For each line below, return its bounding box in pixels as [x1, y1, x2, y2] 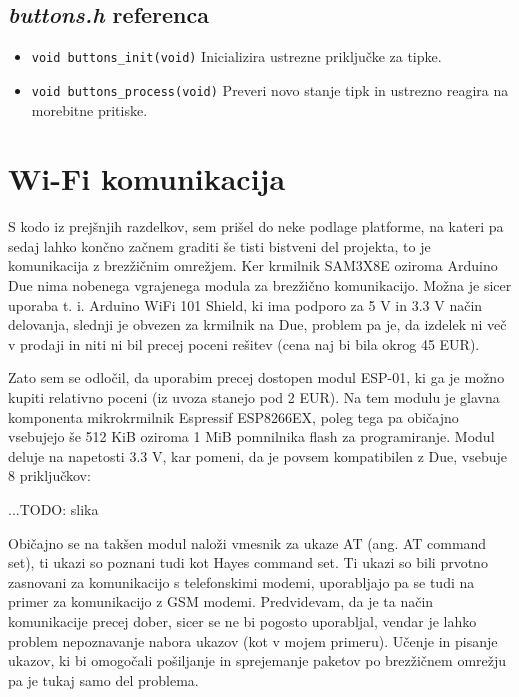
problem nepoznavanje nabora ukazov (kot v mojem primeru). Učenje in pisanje [8, 630, 498, 651]
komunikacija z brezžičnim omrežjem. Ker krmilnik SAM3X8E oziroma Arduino [8, 255, 498, 276]
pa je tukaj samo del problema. [8, 669, 199, 690]
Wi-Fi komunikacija [8, 158, 286, 199]
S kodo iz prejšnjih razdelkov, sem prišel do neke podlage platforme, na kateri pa [8, 216, 504, 237]
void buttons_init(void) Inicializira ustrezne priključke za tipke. [31, 46, 442, 67]
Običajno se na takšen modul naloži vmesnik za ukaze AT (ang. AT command [8, 532, 487, 553]
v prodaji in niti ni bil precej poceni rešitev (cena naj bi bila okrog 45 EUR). [8, 333, 480, 354]
